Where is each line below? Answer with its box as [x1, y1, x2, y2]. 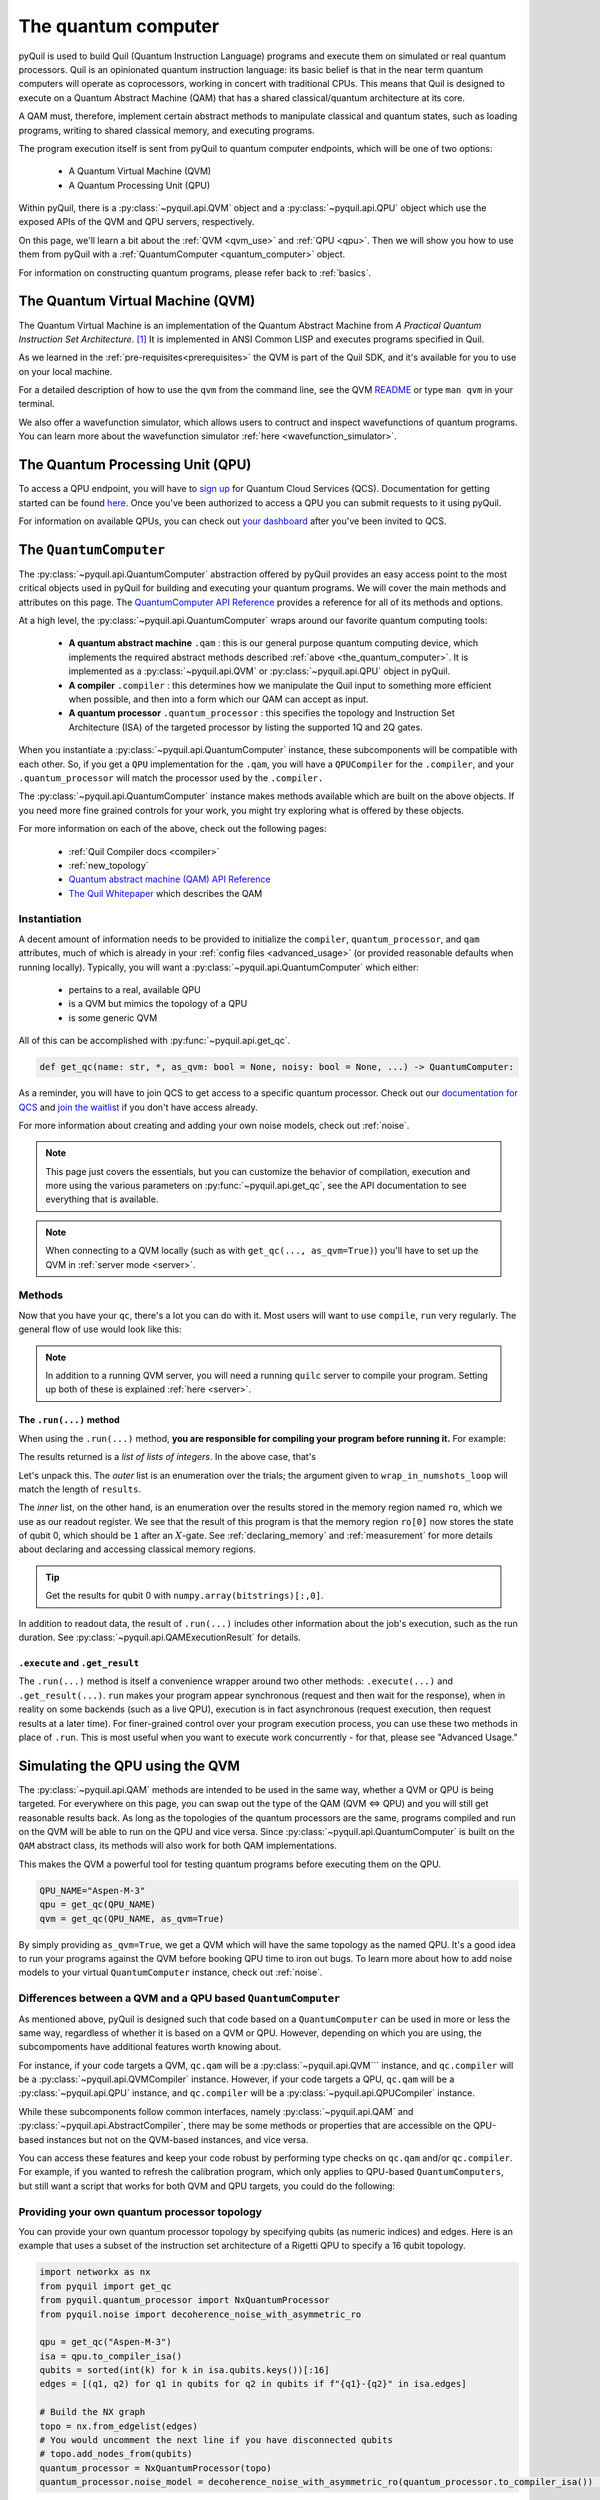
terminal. [18, 398, 55, 410]
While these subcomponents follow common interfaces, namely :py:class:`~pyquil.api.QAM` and [18, 2105, 414, 2117]
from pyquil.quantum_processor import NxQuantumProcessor [39, 2295, 330, 2306]
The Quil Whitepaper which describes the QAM [68, 887, 263, 899]
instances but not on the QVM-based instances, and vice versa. [46, 2133, 309, 2145]
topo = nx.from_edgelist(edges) [39, 2420, 199, 2432]
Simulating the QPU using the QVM [18, 1757, 240, 1774]
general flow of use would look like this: [18, 1323, 182, 1335]
